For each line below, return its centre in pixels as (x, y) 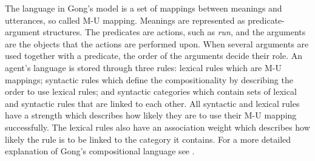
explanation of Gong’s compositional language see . (100, 151)
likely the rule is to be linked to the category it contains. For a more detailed (148, 139)
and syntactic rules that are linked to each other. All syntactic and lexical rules (152, 103)
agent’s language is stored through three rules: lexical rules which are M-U (143, 67)
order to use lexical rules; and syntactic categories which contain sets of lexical (151, 91)
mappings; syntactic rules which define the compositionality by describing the (149, 79)
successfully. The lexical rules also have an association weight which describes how (157, 127)
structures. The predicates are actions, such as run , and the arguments (174, 32)
